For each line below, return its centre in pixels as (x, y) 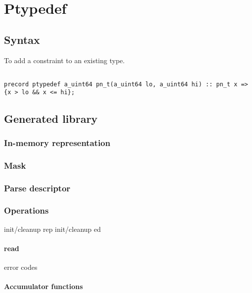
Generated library (51, 118)
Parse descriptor (37, 188)
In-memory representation (57, 142)
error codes (21, 267)
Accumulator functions (43, 286)
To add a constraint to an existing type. (64, 60)
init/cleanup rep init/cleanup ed (53, 229)
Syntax (22, 39)
